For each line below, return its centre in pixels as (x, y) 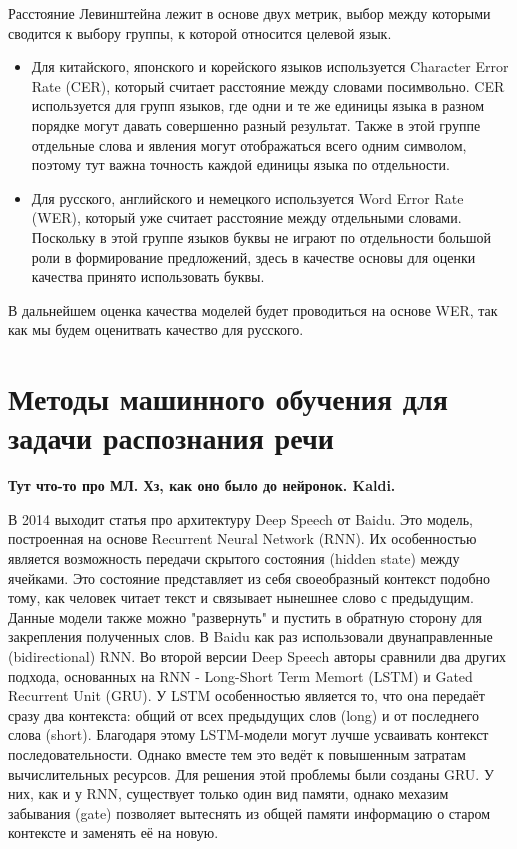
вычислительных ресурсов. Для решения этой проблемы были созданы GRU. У (251, 773)
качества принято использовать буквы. (148, 276)
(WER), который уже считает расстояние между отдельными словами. (246, 217)
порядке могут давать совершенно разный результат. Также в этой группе (256, 124)
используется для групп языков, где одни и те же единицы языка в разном (258, 105)
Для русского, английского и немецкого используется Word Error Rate (247, 197)
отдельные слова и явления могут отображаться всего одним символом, (249, 144)
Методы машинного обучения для (228, 398)
